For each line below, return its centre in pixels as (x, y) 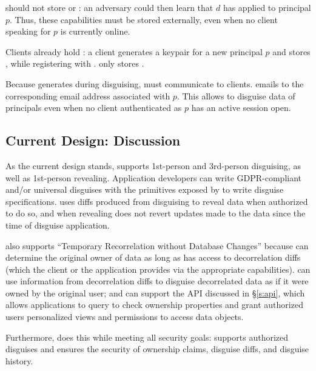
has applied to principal (267, 7)
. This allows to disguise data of (236, 95)
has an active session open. (241, 108)
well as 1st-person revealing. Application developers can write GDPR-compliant (154, 177)
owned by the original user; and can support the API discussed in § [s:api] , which (155, 292)
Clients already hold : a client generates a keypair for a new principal (134, 51)
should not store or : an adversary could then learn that (109, 7)
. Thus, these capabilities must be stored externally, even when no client (144, 19)
